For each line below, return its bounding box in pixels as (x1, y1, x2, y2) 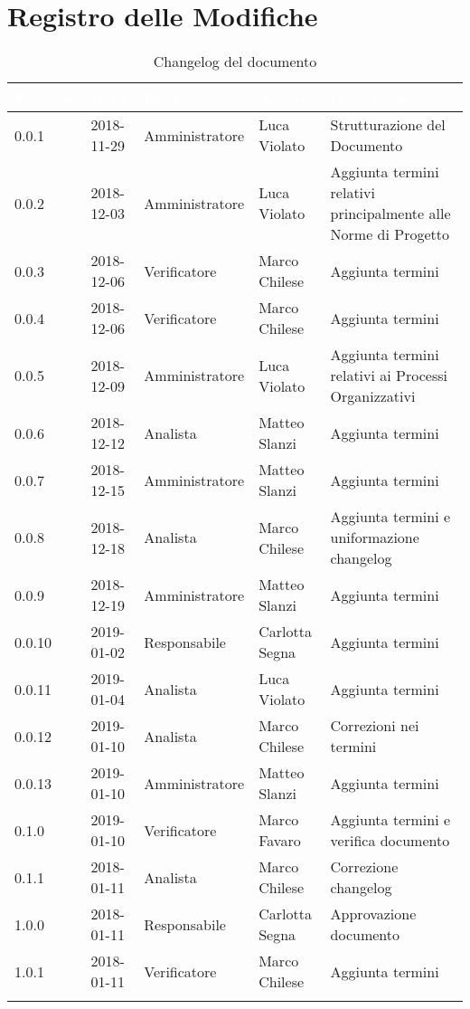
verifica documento (330, 830, 450, 852)
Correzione (330, 856, 399, 878)
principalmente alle (330, 203, 451, 224)
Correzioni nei (330, 715, 419, 737)
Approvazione (330, 903, 417, 925)
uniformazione (330, 527, 419, 548)
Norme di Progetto (330, 224, 449, 245)
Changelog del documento (153, 51, 317, 72)
